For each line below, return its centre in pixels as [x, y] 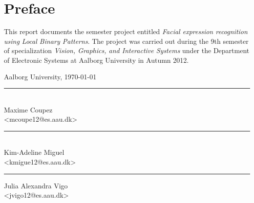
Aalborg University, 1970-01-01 [50, 76]
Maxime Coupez [28, 109]
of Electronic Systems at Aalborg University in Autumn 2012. [96, 60]
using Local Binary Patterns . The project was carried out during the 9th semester [126, 41]
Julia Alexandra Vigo [36, 185]
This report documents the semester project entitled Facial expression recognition [126, 31]
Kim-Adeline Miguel [34, 152]
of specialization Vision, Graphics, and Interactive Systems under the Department [127, 50]
